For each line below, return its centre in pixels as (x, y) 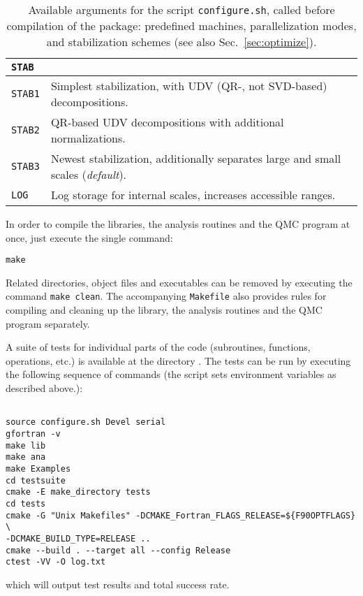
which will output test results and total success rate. (118, 584)
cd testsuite (36, 480)
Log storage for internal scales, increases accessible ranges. (193, 195)
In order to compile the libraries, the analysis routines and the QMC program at (178, 224)
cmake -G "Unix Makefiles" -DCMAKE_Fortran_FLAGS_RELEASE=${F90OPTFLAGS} (181, 515)
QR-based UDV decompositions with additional (167, 122)
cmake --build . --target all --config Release (118, 550)
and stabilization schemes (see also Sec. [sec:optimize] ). (181, 42)
